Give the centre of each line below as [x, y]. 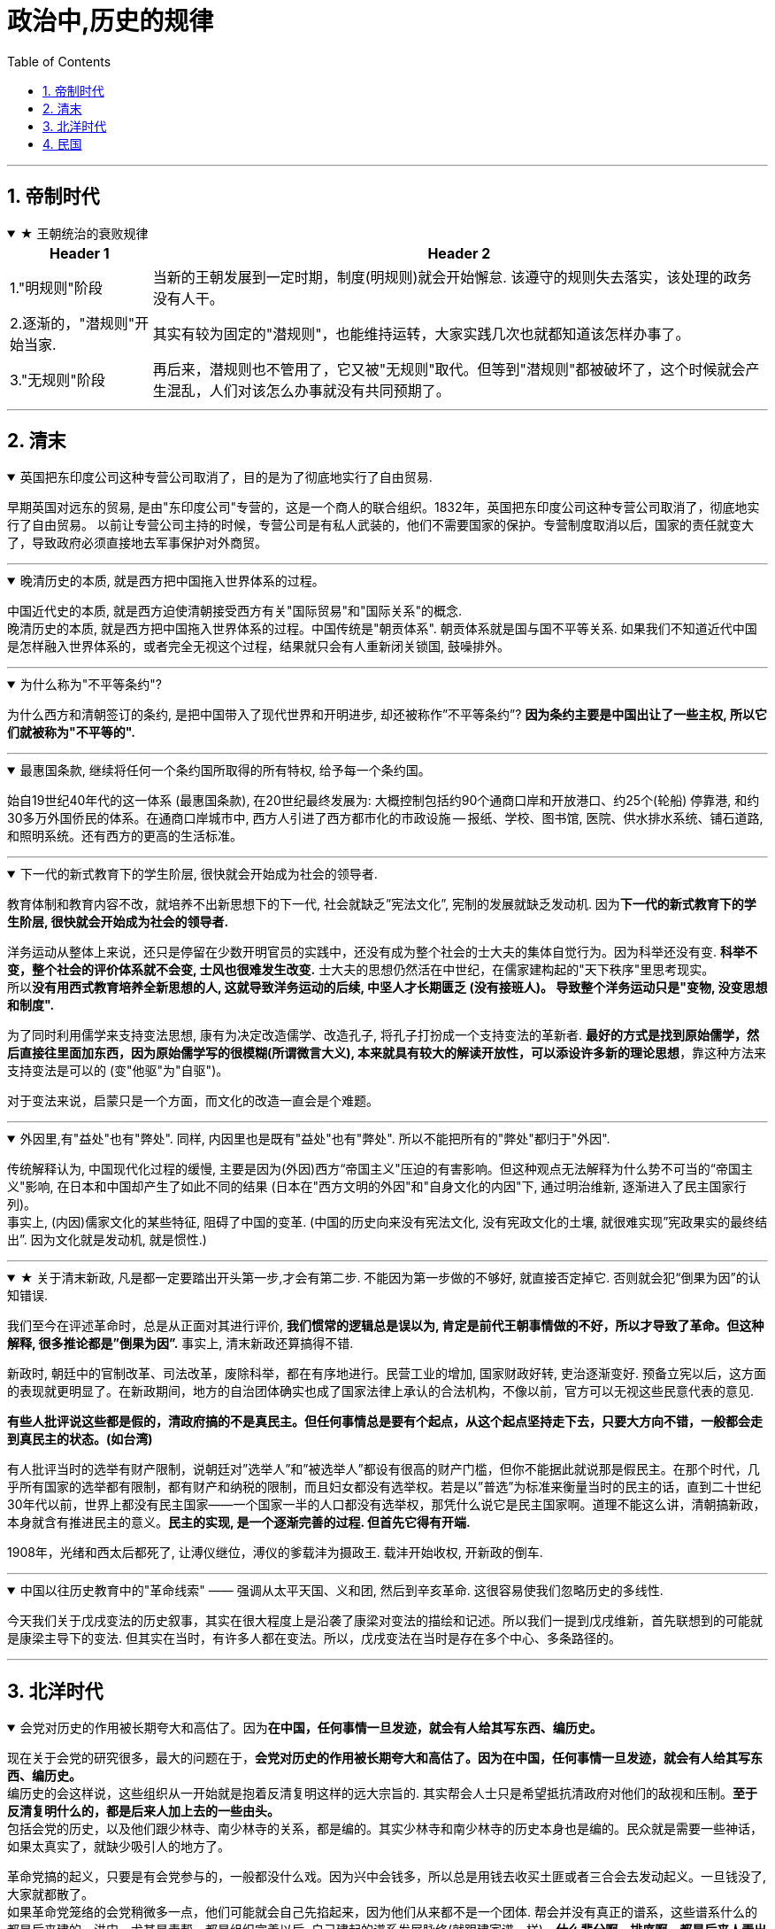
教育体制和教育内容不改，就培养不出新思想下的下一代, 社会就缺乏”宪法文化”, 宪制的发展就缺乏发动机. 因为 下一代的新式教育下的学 [382, 904]
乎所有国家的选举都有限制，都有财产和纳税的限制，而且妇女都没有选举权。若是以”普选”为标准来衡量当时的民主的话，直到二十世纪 [384, 1487]
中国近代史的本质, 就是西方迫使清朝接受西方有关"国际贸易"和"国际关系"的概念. [235, 611]
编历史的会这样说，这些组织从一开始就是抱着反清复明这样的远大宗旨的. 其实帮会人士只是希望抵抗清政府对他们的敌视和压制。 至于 [382, 1793]
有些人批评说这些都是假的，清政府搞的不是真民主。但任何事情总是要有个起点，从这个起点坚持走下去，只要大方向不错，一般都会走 [385, 1422]
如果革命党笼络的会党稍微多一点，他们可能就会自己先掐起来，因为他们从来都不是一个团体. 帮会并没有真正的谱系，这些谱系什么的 [382, 1912]
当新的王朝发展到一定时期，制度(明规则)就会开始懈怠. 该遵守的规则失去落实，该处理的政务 [452, 277]
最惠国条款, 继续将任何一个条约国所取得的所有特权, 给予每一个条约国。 [225, 771]
